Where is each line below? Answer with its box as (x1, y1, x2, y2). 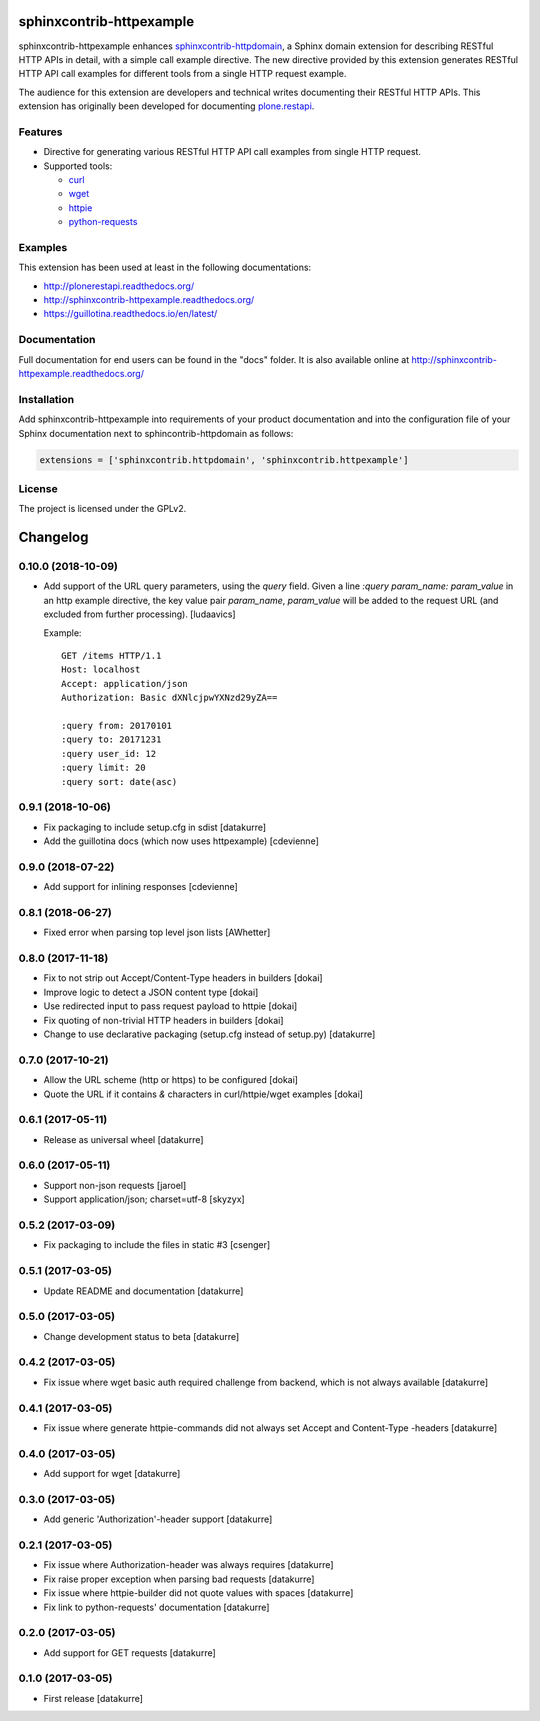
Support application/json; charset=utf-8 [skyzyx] (43, 1193, 245, 1205)
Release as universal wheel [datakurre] (43, 1133, 204, 1145)
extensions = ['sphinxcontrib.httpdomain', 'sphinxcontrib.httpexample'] (39, 454, 409, 465)
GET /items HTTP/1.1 (61, 650, 162, 661)
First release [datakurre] (43, 1692, 144, 1704)
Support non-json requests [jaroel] (43, 1179, 187, 1191)
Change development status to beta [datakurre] (43, 1330, 240, 1342)
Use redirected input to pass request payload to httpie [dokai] (43, 1000, 298, 1012)
